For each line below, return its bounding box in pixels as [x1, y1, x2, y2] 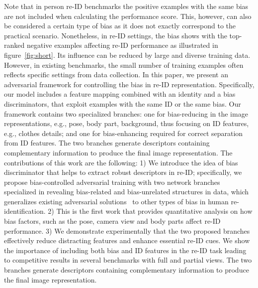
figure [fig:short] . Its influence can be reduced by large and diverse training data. [4, 49, 251, 60]
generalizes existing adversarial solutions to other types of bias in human [4, 196, 229, 206]
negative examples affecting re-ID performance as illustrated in [26, 40, 218, 50]
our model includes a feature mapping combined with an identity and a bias [4, 89, 236, 99]
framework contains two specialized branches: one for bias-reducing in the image [4, 108, 248, 119]
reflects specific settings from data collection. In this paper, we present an [4, 69, 228, 80]
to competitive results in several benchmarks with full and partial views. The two [4, 255, 252, 265]
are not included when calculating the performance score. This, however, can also [4, 10, 252, 21]
